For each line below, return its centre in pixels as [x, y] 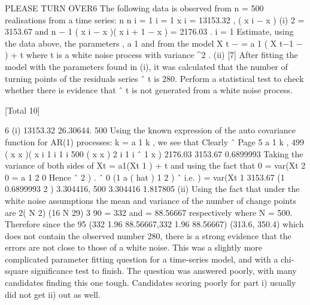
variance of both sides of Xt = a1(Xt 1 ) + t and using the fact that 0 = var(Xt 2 [155, 165]
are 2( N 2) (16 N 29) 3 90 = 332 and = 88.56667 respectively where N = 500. [149, 212]
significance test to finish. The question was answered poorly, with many [164, 271]
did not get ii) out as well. [53, 294]
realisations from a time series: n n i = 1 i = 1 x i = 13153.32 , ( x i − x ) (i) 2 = [155, 19]
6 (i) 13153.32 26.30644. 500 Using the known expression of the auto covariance [151, 130]
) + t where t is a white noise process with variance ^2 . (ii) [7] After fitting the [151, 55]
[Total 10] [22, 110]
